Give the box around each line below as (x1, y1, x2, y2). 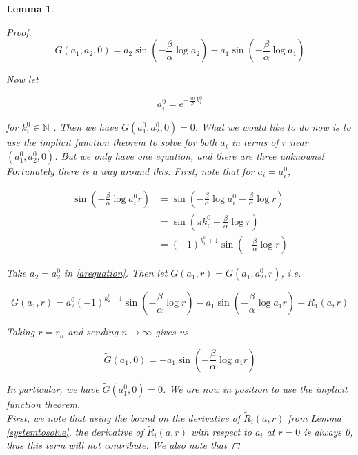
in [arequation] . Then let (63, 266, 168, 280)
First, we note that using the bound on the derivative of (6, 410, 241, 425)
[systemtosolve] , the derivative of (6, 424, 143, 438)
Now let (6, 72, 39, 86)
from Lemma (288, 410, 341, 425)
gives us (155, 324, 188, 339)
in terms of (231, 135, 279, 149)
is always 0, (304, 424, 353, 438)
